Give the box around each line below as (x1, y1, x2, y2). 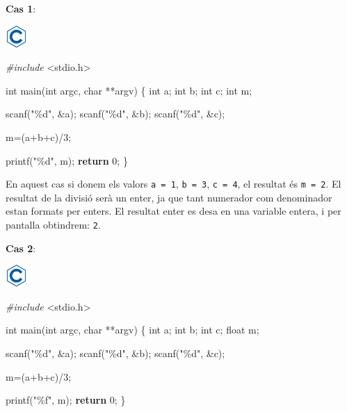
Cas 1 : (6, 1, 36, 15)
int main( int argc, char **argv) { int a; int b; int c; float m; (6, 322, 259, 337)
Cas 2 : (6, 240, 36, 255)
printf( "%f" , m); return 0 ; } (6, 393, 126, 407)
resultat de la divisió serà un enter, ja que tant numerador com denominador (6, 190, 332, 204)
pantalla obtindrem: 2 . (6, 217, 101, 231)
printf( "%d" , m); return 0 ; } (6, 153, 128, 167)
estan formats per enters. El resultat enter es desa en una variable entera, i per (6, 204, 341, 218)
